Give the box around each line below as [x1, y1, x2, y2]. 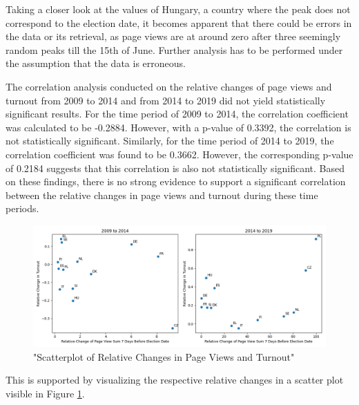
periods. [6, 201, 39, 216]
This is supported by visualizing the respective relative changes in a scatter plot [6, 373, 344, 387]
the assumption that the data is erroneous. [6, 56, 186, 70]
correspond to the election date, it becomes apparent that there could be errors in [6, 15, 352, 30]
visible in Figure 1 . [6, 386, 85, 401]
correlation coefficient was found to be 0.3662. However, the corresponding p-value [6, 147, 353, 161]
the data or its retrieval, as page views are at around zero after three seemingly [6, 29, 341, 44]
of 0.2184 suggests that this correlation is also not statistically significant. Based [6, 160, 345, 175]
